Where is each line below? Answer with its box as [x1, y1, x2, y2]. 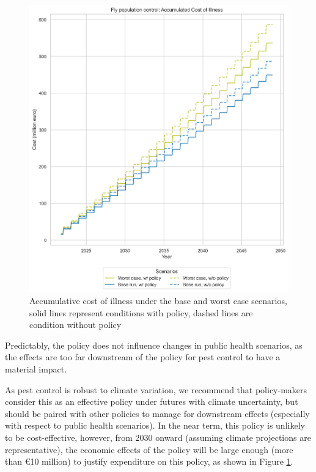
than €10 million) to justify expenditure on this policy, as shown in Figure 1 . [5, 455, 293, 468]
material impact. [5, 362, 67, 375]
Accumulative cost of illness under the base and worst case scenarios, [29, 294, 287, 307]
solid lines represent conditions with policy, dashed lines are [29, 306, 253, 319]
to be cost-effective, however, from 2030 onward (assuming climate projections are [5, 430, 311, 443]
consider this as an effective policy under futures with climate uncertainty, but [5, 395, 298, 408]
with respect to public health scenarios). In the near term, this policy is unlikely [5, 419, 305, 432]
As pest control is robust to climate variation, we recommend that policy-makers [5, 383, 307, 396]
